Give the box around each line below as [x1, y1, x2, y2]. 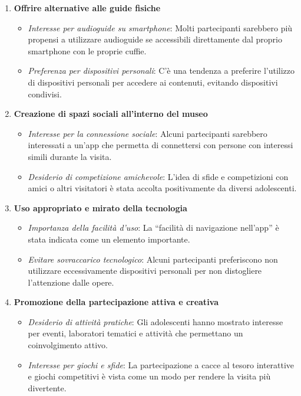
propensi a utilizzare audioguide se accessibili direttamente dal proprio [28, 33, 283, 45]
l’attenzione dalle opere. [28, 276, 114, 288]
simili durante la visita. [28, 150, 112, 162]
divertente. [28, 381, 67, 394]
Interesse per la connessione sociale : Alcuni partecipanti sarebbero [28, 127, 267, 139]
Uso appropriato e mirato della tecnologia [14, 201, 187, 214]
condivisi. [28, 87, 62, 100]
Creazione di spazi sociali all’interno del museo [14, 107, 208, 120]
